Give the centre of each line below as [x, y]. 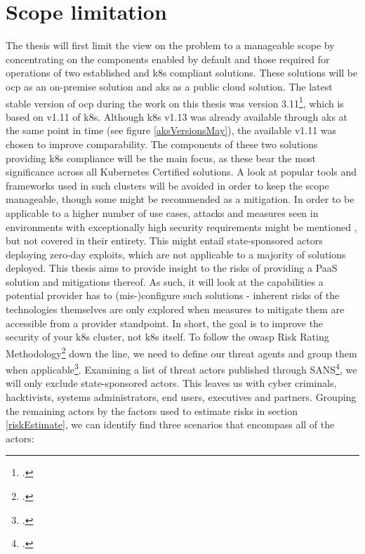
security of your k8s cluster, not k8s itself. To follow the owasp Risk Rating [167, 337]
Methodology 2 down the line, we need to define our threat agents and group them [181, 352]
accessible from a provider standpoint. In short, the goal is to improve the [165, 323]
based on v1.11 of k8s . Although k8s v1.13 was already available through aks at [177, 116]
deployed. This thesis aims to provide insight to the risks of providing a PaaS [172, 268]
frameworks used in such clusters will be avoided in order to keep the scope [167, 185]
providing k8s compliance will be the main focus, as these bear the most [161, 158]
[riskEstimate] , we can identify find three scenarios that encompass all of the [170, 424]
